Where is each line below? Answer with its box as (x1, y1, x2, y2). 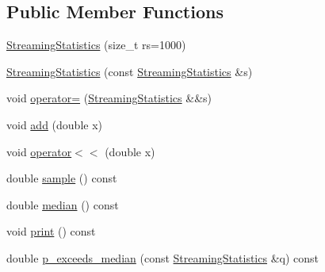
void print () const (6, 223, 96, 239)
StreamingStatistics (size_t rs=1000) (6, 36, 186, 53)
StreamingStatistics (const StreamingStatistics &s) (6, 63, 253, 79)
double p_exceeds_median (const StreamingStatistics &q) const (6, 249, 319, 266)
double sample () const (6, 170, 117, 186)
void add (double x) (6, 116, 102, 132)
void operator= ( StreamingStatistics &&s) (6, 90, 212, 106)
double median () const (6, 196, 119, 213)
